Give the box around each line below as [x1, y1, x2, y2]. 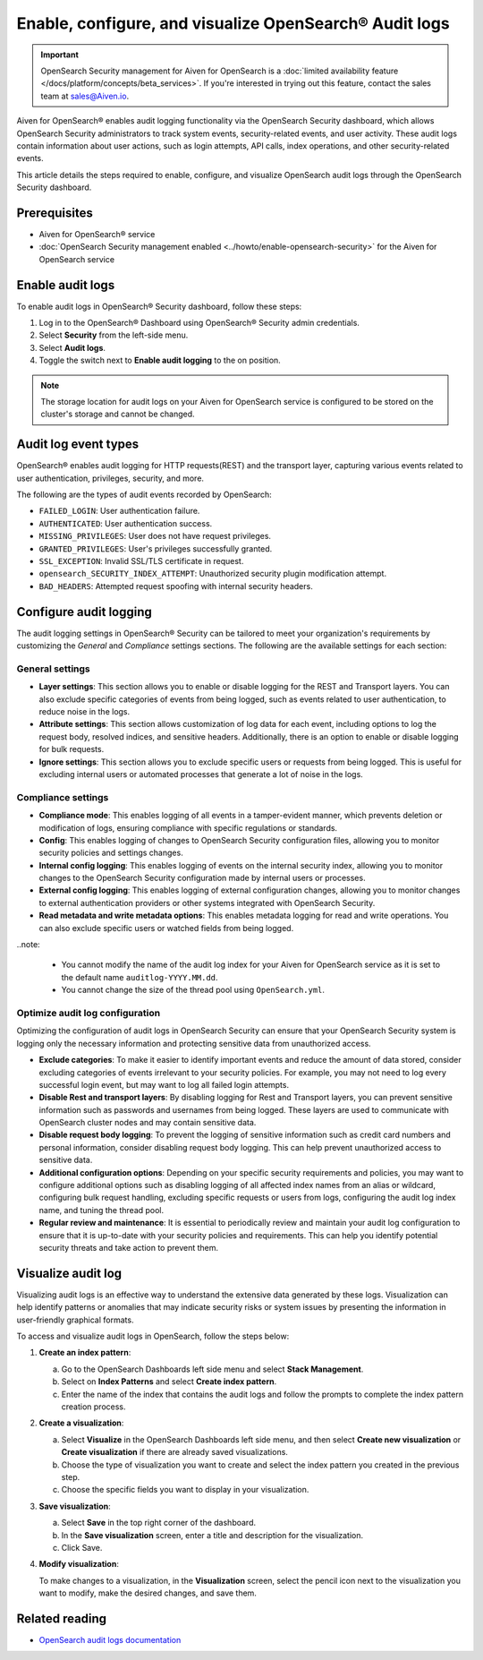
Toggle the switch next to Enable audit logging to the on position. [38, 355, 281, 366]
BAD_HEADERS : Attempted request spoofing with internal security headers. [38, 580, 313, 591]
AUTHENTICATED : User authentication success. [38, 518, 213, 528]
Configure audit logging [16, 604, 152, 620]
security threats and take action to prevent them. [38, 1242, 219, 1253]
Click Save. [61, 1542, 103, 1553]
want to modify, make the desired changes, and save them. [38, 1587, 257, 1598]
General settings [16, 663, 91, 675]
